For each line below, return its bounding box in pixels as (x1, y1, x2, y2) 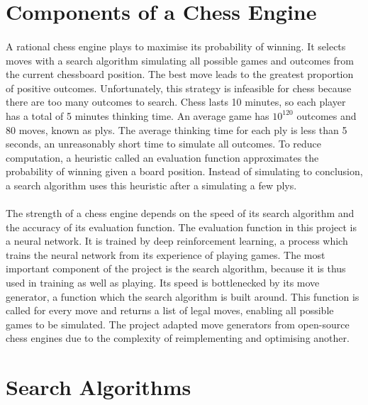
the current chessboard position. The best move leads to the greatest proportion (6, 67, 354, 82)
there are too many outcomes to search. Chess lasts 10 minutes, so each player (6, 94, 346, 109)
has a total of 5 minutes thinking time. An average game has (6, 108, 269, 123)
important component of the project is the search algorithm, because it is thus (6, 261, 346, 276)
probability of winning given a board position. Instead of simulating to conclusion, (6, 164, 363, 179)
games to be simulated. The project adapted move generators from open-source (6, 316, 350, 331)
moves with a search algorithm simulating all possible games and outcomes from (6, 52, 354, 67)
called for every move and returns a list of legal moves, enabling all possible (6, 303, 334, 318)
